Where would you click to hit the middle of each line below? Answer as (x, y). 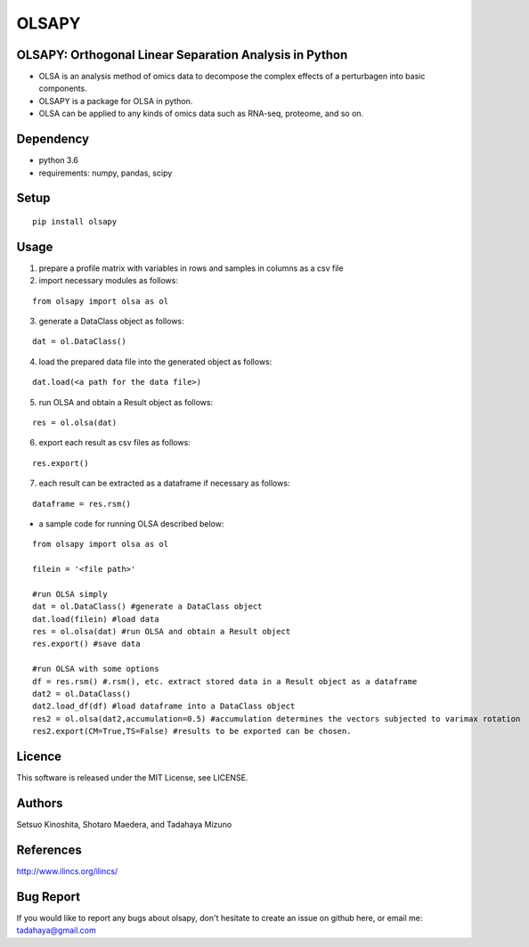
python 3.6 (59, 160)
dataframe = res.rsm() (82, 504)
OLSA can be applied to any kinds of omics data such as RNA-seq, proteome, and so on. (201, 114)
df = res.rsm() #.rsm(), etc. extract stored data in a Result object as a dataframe (225, 681)
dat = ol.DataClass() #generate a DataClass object (147, 607)
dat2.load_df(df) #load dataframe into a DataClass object (164, 706)
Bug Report (49, 897)
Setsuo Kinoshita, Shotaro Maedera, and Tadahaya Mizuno (124, 824)
